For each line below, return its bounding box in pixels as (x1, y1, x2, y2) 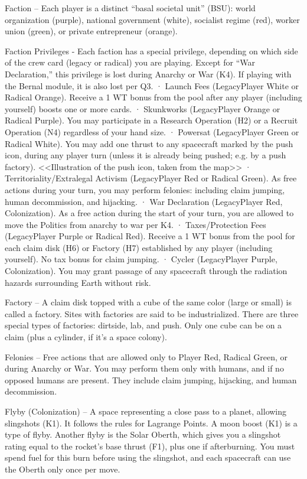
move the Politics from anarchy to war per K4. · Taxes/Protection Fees (5, 218, 266, 230)
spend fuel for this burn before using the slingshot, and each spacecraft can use (5, 451, 291, 464)
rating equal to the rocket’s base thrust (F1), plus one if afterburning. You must (5, 439, 295, 452)
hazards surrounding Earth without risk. (5, 276, 151, 288)
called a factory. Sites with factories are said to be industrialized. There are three (5, 307, 299, 320)
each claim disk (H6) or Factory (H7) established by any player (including (5, 241, 273, 253)
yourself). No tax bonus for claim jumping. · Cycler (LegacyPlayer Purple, (5, 253, 277, 265)
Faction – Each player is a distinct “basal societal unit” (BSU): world (5, 2, 256, 14)
